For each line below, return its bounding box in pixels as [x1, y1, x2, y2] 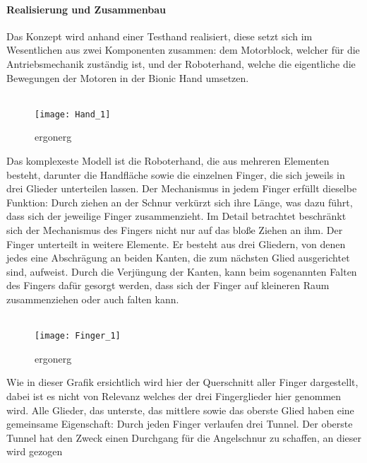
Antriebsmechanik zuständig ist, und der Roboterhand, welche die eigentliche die [6, 56, 356, 71]
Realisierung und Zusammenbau [6, 1, 166, 16]
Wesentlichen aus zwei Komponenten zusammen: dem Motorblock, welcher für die [6, 42, 360, 57]
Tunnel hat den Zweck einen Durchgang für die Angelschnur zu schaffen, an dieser [6, 430, 362, 445]
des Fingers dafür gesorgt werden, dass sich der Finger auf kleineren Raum [6, 278, 330, 293]
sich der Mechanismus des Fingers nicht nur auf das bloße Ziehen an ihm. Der [6, 222, 343, 237]
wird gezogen [6, 444, 63, 459]
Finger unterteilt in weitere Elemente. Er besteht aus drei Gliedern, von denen [6, 236, 346, 251]
